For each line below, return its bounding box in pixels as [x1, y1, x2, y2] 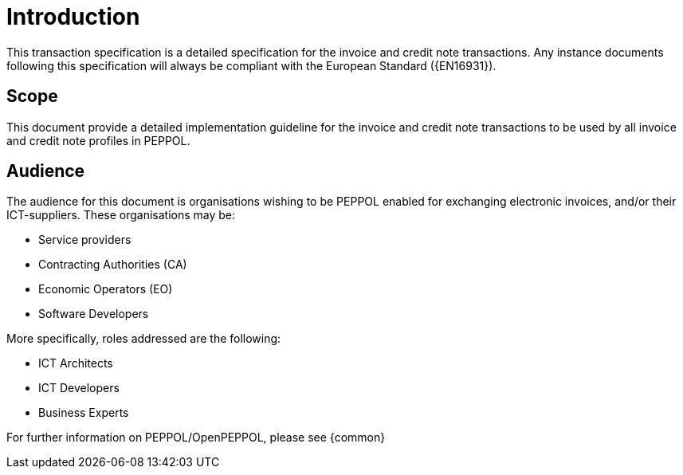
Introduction [6, 3, 140, 30]
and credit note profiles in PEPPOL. [6, 133, 190, 147]
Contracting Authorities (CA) [38, 257, 187, 272]
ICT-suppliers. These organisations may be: [6, 208, 236, 222]
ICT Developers [38, 381, 120, 395]
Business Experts [38, 406, 129, 420]
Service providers [38, 233, 131, 247]
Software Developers [38, 307, 149, 321]
